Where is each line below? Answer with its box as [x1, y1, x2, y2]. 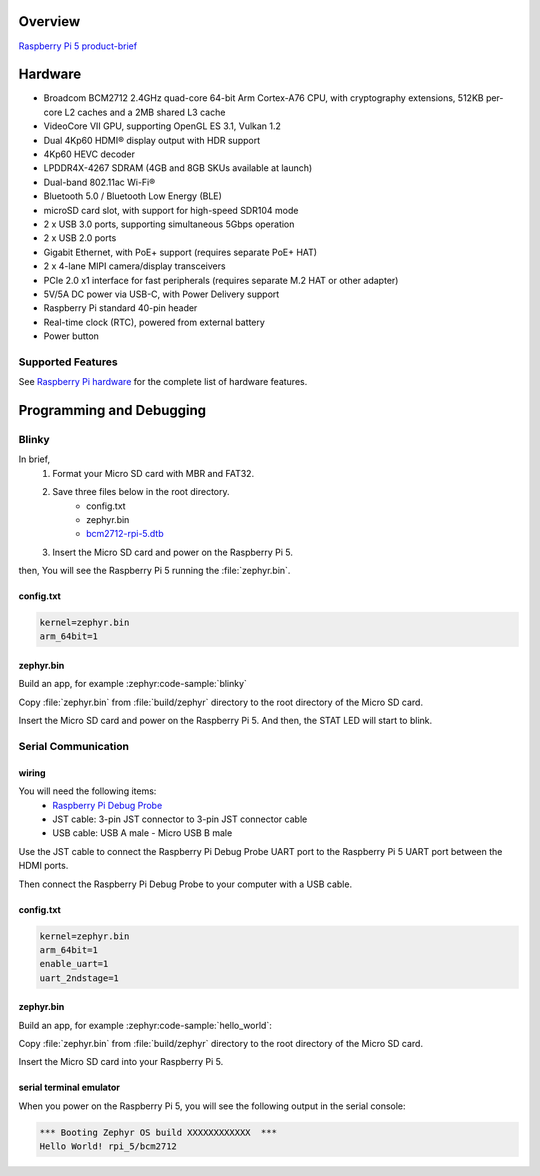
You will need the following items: [18, 785, 157, 797]
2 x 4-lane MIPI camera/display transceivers [43, 260, 226, 272]
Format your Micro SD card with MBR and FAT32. [52, 467, 255, 479]
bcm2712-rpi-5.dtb [86, 528, 164, 540]
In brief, [18, 453, 50, 465]
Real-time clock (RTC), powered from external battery [43, 316, 265, 328]
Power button [43, 330, 100, 342]
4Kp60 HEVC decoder [43, 148, 135, 160]
